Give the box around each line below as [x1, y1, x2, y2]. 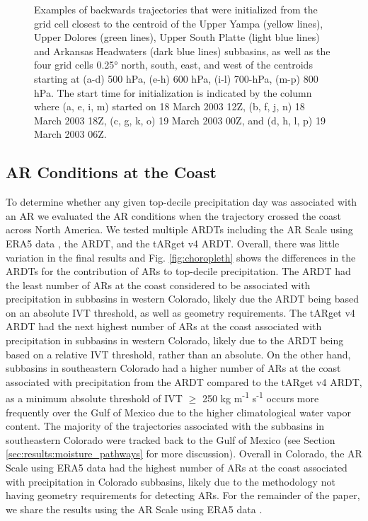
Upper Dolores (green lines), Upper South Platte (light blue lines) [34, 30, 320, 45]
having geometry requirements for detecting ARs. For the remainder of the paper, [6, 488, 360, 503]
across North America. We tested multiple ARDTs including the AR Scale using [6, 222, 353, 237]
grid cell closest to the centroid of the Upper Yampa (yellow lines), [34, 16, 323, 30]
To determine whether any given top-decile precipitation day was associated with [6, 194, 357, 209]
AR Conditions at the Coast [6, 161, 217, 183]
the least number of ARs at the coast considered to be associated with [6, 277, 311, 292]
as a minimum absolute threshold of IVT [6, 391, 183, 406]
